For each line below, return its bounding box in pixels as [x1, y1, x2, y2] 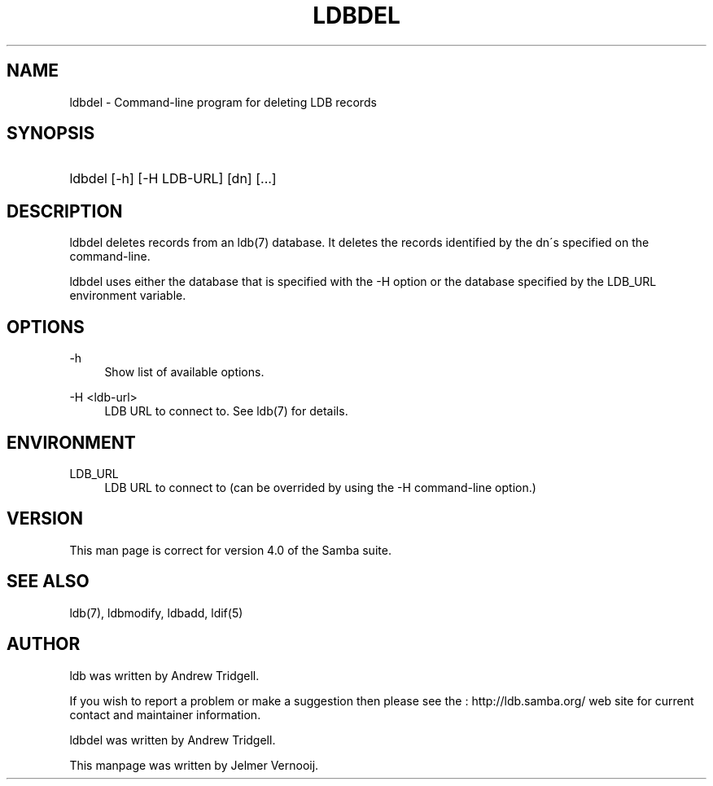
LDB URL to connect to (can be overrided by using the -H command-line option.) [104, 480, 536, 494]
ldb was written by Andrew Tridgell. [69, 668, 260, 683]
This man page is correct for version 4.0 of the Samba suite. [69, 542, 391, 557]
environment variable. [69, 288, 186, 303]
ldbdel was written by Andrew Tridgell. [69, 732, 276, 747]
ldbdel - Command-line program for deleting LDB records [69, 94, 377, 109]
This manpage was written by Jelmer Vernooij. [69, 757, 319, 772]
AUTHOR [7, 634, 81, 655]
